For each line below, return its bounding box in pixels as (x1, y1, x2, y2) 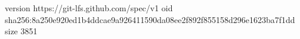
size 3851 (5, 25, 38, 37)
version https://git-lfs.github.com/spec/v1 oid (5, 2, 173, 14)
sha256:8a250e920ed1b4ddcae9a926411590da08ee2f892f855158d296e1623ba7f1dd (5, 13, 295, 25)
